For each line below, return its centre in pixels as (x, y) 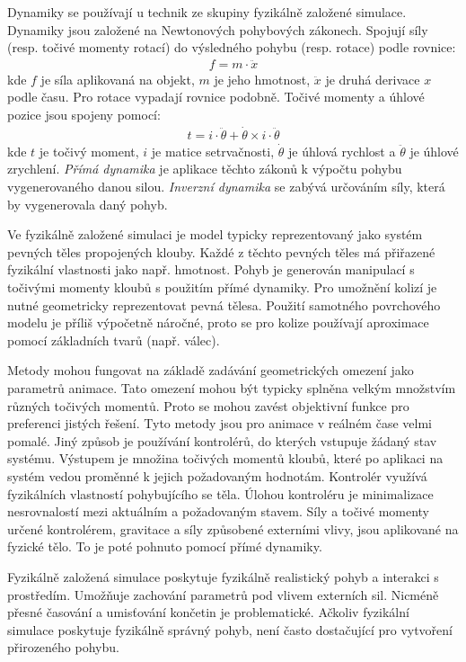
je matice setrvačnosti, (213, 151)
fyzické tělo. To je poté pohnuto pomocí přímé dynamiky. (165, 546)
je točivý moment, (89, 151)
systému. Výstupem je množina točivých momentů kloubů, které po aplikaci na (225, 458)
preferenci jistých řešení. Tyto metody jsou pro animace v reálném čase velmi (220, 423)
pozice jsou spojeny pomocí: (84, 114)
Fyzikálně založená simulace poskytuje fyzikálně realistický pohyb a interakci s (223, 576)
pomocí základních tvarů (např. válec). (114, 340)
